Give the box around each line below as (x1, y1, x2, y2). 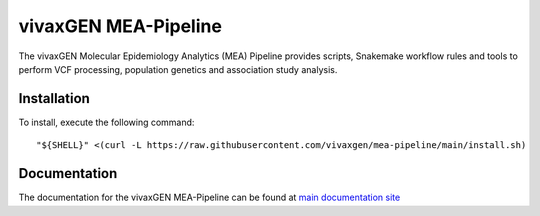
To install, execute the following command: (18, 116, 195, 128)
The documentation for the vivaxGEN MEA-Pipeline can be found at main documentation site (18, 191, 401, 204)
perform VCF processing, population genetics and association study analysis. (18, 63, 338, 75)
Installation (18, 90, 90, 107)
